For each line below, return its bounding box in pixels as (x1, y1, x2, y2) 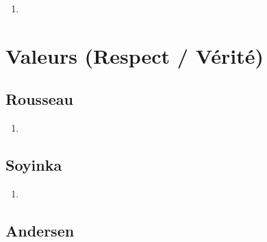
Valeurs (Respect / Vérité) (5, 41, 264, 69)
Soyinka (5, 154, 62, 176)
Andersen (5, 219, 75, 241)
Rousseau (5, 88, 73, 110)
